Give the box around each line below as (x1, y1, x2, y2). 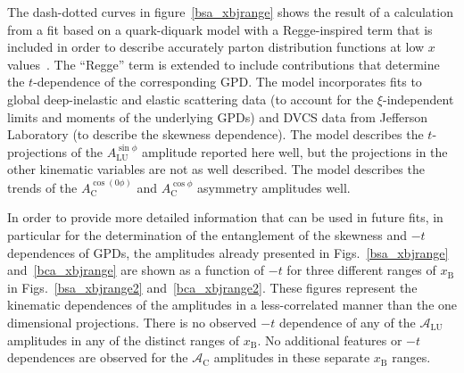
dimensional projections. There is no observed (7, 312, 257, 331)
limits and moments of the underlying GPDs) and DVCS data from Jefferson (7, 107, 428, 126)
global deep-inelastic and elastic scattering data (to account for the (7, 89, 374, 108)
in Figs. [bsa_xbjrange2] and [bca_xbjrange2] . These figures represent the (7, 278, 418, 296)
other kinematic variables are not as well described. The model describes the (7, 160, 425, 178)
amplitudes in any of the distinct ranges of (7, 330, 240, 349)
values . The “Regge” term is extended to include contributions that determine (7, 54, 440, 73)
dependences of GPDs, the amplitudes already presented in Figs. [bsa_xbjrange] (7, 243, 449, 261)
